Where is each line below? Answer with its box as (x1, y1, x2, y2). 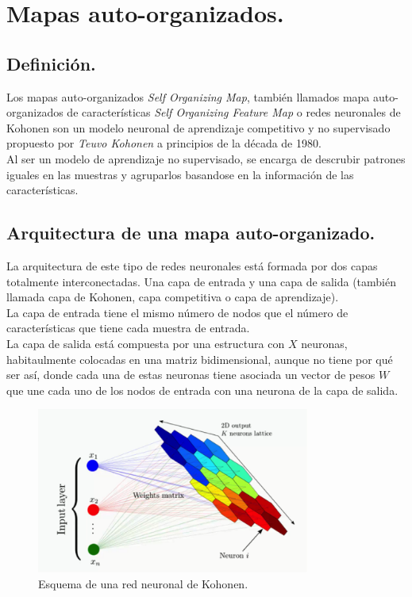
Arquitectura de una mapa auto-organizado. (6, 220, 375, 245)
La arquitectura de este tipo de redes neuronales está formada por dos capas (6, 257, 378, 274)
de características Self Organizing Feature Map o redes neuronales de (67, 104, 401, 121)
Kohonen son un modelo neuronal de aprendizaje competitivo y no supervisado (6, 119, 391, 136)
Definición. (6, 51, 96, 75)
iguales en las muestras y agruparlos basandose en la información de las (6, 166, 354, 182)
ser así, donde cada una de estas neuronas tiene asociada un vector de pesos (6, 366, 375, 383)
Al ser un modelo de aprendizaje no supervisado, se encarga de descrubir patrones (6, 150, 406, 166)
